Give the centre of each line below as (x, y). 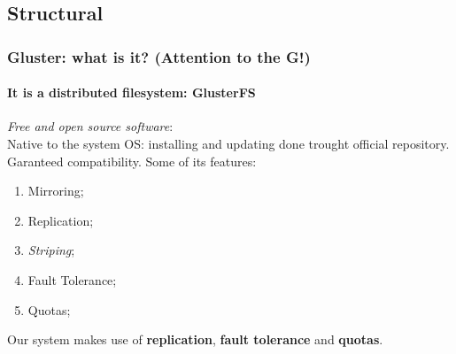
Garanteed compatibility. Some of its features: (132, 161)
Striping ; (51, 250)
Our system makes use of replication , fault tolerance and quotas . (195, 339)
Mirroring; (56, 191)
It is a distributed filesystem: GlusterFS (131, 92)
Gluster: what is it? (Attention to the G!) (159, 56)
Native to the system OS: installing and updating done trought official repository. (228, 144)
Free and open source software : (90, 126)
